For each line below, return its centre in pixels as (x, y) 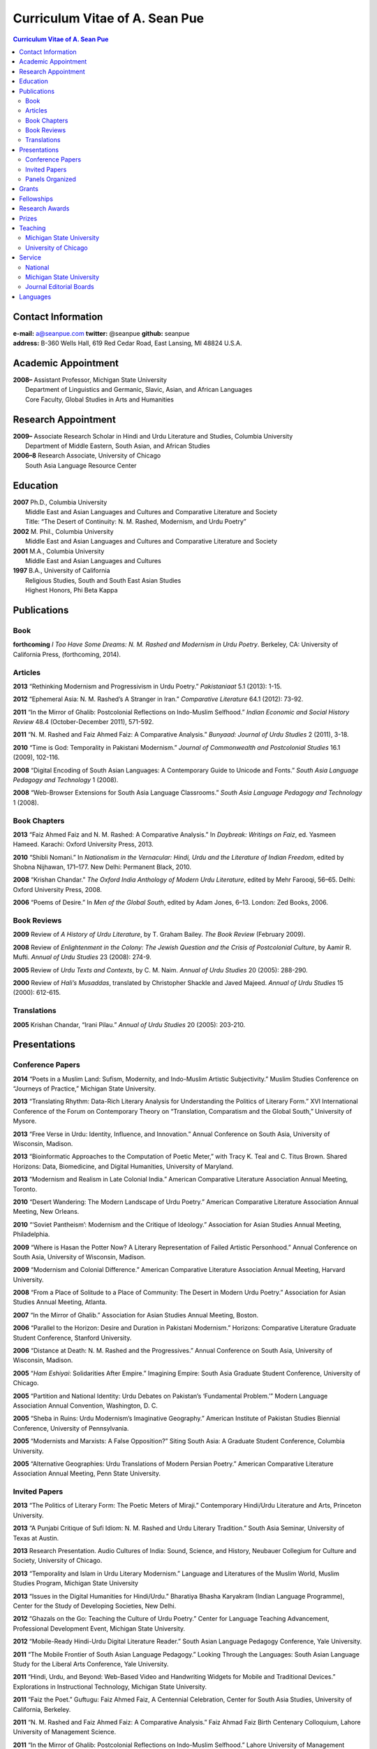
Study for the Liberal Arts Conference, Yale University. (91, 1664)
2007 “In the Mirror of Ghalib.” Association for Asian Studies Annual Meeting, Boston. (135, 1315)
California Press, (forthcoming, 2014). (67, 654)
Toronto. (25, 1189)
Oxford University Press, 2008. (58, 889)
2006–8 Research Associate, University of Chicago (87, 455)
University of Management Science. (65, 1732)
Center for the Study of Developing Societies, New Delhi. (95, 1606)
